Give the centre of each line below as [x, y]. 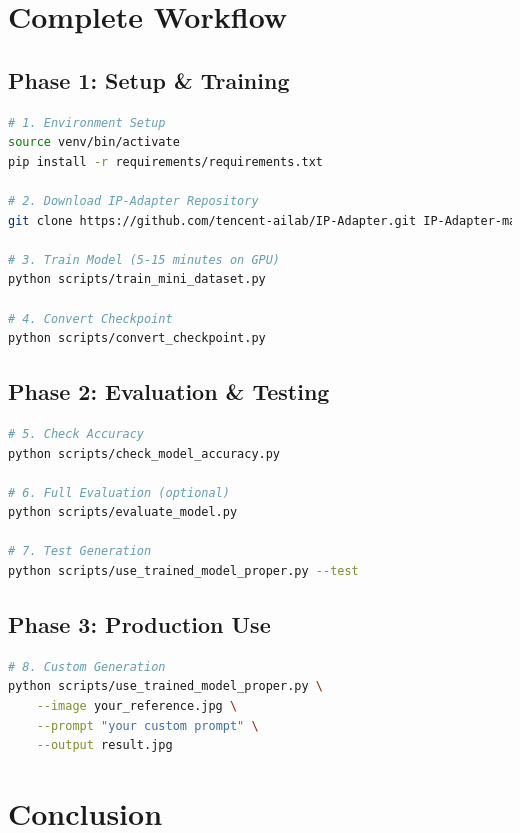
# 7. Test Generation [80, 551]
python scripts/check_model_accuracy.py [144, 453]
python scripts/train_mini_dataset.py [137, 279]
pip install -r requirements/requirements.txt [166, 161]
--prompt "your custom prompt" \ [147, 725]
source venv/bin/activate [94, 142]
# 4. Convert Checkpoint [90, 318]
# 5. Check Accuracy [76, 433]
